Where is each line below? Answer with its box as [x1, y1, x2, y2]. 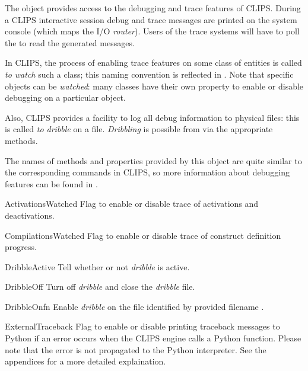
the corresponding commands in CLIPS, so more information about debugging [5, 166, 290, 178]
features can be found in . [5, 177, 98, 190]
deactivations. [5, 209, 55, 221]
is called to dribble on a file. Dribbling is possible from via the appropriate [5, 123, 273, 135]
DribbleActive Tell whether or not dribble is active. [5, 260, 190, 273]
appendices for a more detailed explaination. [5, 355, 166, 367]
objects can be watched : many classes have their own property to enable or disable [5, 79, 304, 92]
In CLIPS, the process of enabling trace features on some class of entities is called [5, 56, 302, 69]
